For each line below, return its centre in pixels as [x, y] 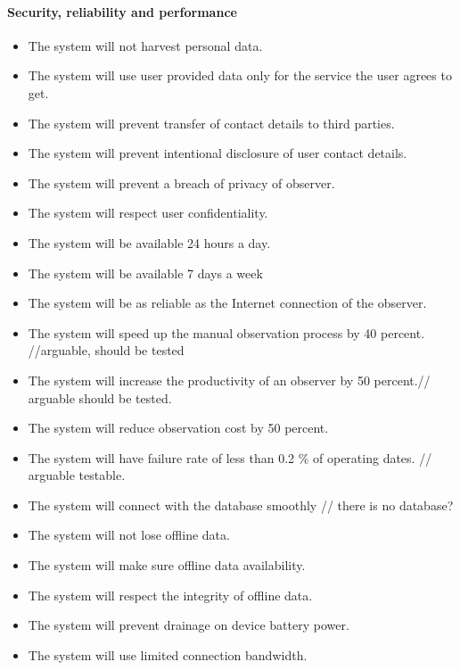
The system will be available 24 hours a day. [149, 242]
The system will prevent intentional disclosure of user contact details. [218, 153]
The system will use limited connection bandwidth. [168, 654]
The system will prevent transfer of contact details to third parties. [211, 123]
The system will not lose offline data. [129, 535]
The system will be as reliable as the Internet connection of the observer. [227, 303]
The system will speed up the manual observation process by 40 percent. [226, 332]
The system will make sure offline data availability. [167, 565]
